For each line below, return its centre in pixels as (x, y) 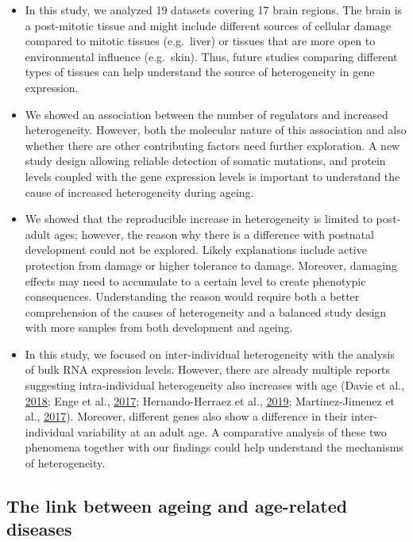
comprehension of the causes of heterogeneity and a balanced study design (206, 311)
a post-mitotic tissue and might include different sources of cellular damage (208, 25)
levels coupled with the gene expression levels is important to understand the (212, 176)
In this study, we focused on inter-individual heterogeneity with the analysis (210, 354)
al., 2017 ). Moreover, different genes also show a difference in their (186, 416)
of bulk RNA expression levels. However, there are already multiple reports (208, 369)
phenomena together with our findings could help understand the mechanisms (214, 447)
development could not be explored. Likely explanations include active (196, 250)
